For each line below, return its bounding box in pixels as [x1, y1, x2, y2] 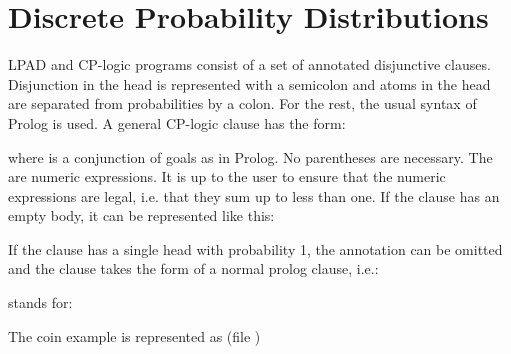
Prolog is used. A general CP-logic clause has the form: [8, 112, 346, 133]
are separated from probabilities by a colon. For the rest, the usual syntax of [8, 93, 477, 114]
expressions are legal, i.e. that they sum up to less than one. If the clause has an [8, 185, 500, 206]
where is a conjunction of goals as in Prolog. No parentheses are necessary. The [8, 146, 493, 167]
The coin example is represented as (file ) [8, 325, 261, 346]
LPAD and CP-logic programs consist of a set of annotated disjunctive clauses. [8, 54, 491, 75]
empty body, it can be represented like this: [8, 205, 275, 226]
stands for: [8, 292, 73, 313]
